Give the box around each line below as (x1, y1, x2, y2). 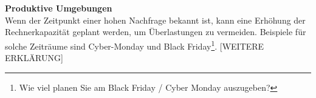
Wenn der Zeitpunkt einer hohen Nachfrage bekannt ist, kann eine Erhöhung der (5, 13, 306, 26)
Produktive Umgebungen (5, 2, 112, 15)
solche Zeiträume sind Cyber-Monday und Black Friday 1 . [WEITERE (5, 38, 264, 52)
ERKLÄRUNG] (5, 51, 63, 64)
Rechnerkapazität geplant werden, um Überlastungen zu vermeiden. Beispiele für (5, 25, 306, 38)
